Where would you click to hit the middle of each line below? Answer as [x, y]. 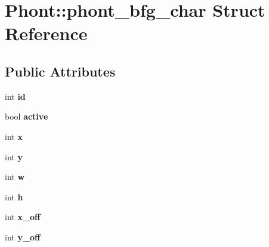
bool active [27, 116]
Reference [46, 33]
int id [15, 96]
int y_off [23, 237]
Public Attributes [60, 71]
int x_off [23, 217]
